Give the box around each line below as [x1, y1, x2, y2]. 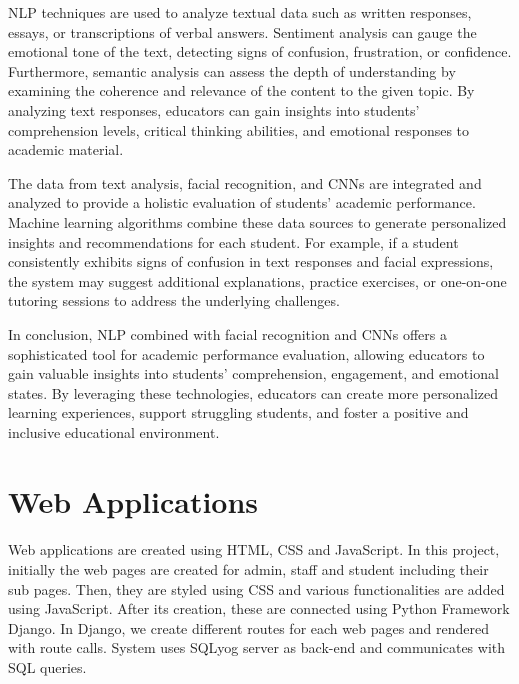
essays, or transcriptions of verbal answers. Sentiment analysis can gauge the [8, 21, 477, 42]
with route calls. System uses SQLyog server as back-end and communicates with [8, 637, 506, 658]
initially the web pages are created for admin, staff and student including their [8, 559, 489, 580]
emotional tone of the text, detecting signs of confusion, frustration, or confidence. [8, 41, 512, 62]
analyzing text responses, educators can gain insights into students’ [8, 99, 420, 120]
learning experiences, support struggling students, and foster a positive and [8, 402, 469, 423]
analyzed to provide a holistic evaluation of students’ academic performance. [8, 192, 476, 213]
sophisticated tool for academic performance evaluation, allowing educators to [8, 343, 485, 364]
